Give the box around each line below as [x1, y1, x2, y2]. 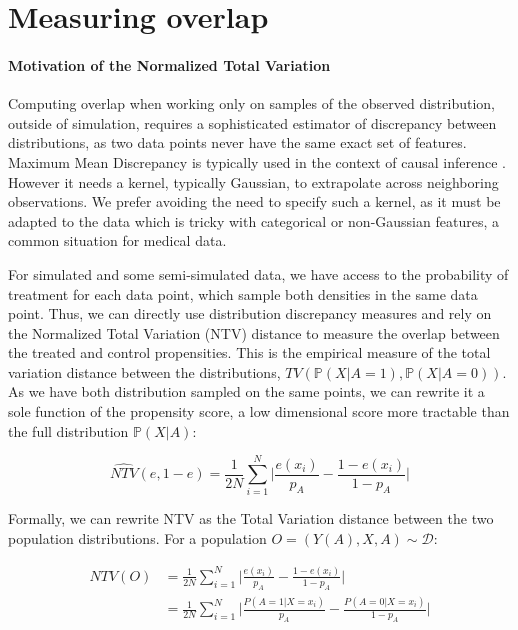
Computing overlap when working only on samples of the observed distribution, [8, 93, 496, 114]
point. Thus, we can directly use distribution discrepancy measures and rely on [8, 303, 492, 324]
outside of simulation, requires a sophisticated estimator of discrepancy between [8, 112, 497, 133]
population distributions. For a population [8, 527, 267, 548]
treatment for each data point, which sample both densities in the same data [8, 283, 478, 304]
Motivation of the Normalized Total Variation [8, 54, 331, 75]
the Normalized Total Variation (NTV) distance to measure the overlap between [8, 322, 500, 343]
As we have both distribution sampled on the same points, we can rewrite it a [8, 381, 485, 402]
